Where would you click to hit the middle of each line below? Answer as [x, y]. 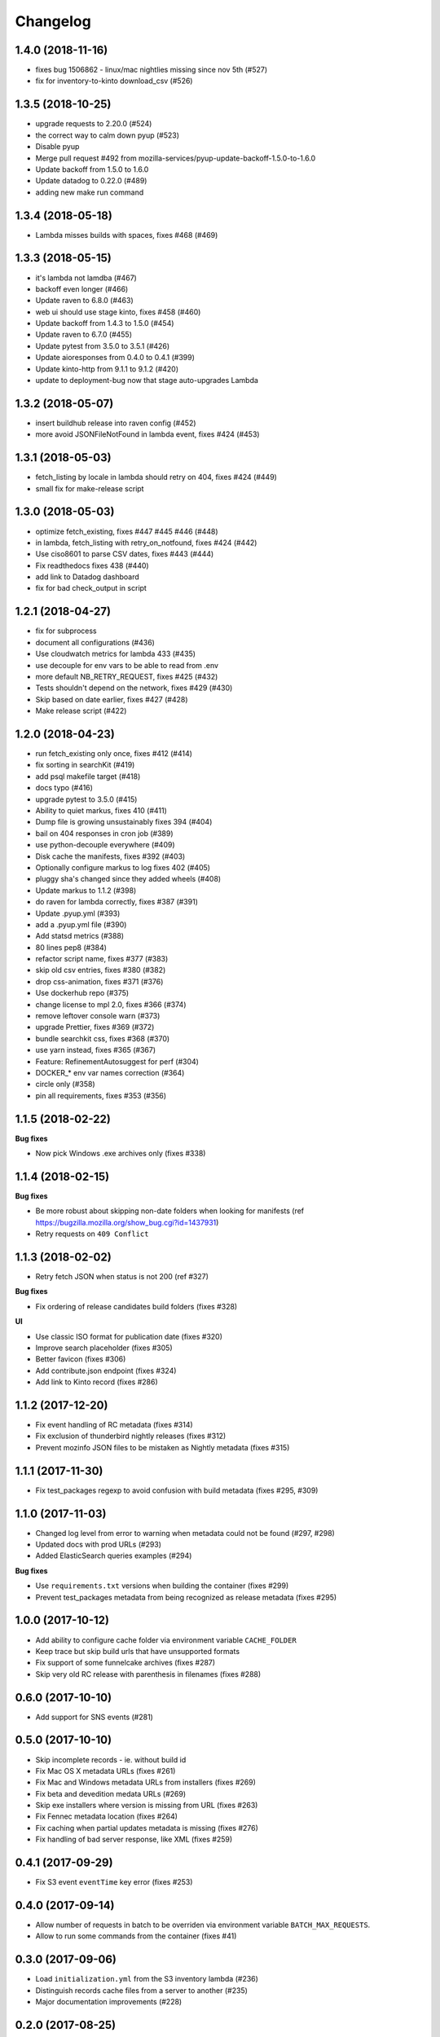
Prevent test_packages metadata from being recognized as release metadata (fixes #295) [186, 1597]
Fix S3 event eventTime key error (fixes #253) [114, 1882]
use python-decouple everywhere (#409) [105, 845]
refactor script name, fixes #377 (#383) [102, 959]
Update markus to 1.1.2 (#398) [86, 890]
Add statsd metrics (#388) [80, 936]
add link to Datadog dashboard [88, 577]
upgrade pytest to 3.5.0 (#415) [86, 799]
